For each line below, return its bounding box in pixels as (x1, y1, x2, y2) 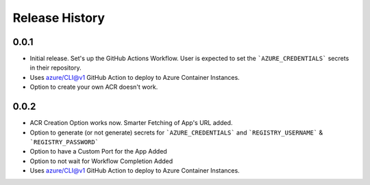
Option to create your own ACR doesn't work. (29, 83, 158, 91)
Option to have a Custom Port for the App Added (29, 147, 167, 156)
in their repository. (29, 63, 82, 72)
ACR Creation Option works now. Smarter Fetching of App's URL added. (29, 119, 233, 127)
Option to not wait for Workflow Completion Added (29, 157, 173, 165)
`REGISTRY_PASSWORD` (29, 138, 99, 146)
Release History (12, 10, 106, 25)
